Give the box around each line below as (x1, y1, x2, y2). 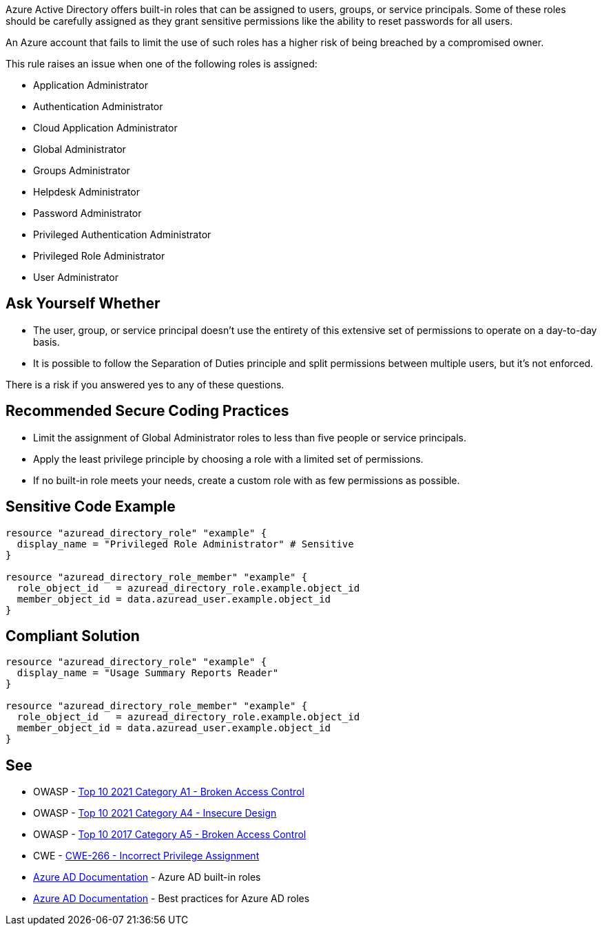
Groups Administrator (33, 165, 130, 176)
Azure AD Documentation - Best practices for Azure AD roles (33, 892, 310, 905)
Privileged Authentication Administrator (33, 229, 211, 240)
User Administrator (33, 271, 118, 283)
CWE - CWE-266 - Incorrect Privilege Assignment (33, 850, 260, 862)
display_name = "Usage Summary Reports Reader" (17, 667, 279, 679)
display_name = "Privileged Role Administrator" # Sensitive (17, 538, 354, 550)
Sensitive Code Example (6, 498, 176, 516)
